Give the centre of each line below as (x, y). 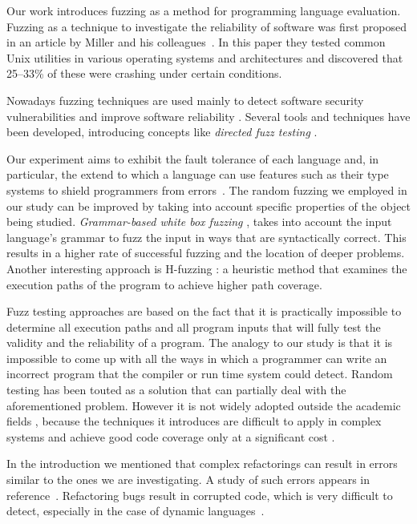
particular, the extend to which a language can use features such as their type (198, 174)
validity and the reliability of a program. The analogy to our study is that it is (200, 343)
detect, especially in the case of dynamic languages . (136, 511)
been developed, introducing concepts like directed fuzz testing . (162, 132)
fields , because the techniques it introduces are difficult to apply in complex (194, 421)
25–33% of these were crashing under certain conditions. (144, 73)
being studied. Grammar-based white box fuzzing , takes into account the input (199, 222)
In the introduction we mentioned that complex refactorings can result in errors (202, 464)
